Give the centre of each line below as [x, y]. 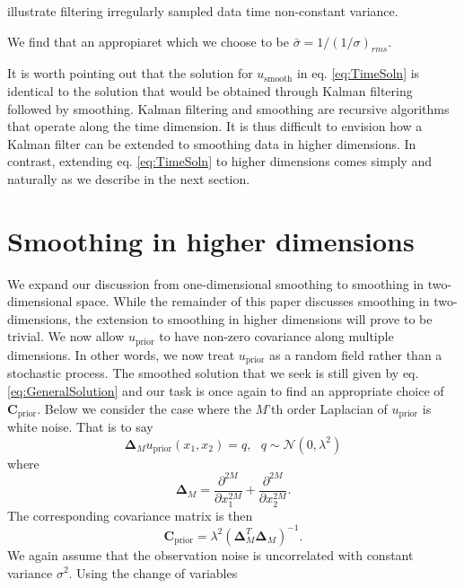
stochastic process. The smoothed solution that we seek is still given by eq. [213, 373]
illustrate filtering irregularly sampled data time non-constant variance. [203, 11]
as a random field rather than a [356, 354]
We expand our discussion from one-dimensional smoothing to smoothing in [216, 283]
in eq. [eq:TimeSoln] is [358, 73]
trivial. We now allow [66, 336]
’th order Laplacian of [328, 408]
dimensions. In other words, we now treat [121, 354]
